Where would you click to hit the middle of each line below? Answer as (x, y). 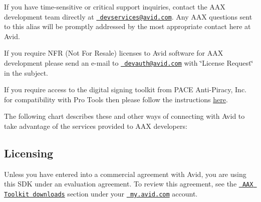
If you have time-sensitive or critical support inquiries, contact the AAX (115, 7)
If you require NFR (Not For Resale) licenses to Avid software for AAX (114, 53)
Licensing (29, 153)
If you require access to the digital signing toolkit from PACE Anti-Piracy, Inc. (125, 89)
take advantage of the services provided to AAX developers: (96, 126)
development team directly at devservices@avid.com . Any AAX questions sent (128, 16)
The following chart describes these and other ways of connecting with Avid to (124, 116)
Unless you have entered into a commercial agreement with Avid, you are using (125, 174)
